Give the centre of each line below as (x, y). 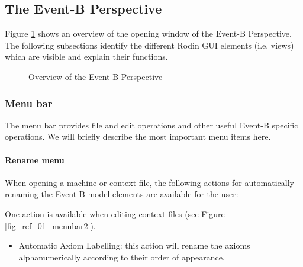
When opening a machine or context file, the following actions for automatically (150, 182)
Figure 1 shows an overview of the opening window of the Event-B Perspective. (148, 33)
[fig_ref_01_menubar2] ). (50, 225)
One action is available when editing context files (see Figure (115, 213)
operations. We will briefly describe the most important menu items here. (138, 136)
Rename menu (35, 160)
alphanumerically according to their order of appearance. (122, 257)
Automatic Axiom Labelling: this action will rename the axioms (134, 245)
